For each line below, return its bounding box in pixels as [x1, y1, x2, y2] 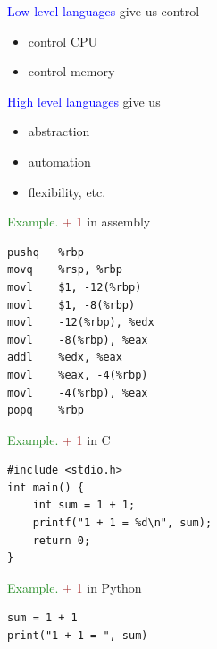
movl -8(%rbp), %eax [7, 333, 148, 346]
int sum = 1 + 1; [32, 499, 136, 512]
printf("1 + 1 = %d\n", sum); [32, 517, 213, 530]
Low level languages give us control [7, 2, 200, 20]
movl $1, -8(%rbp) [7, 298, 136, 312]
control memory [28, 62, 115, 81]
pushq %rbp [7, 245, 84, 259]
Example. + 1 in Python [7, 577, 142, 596]
